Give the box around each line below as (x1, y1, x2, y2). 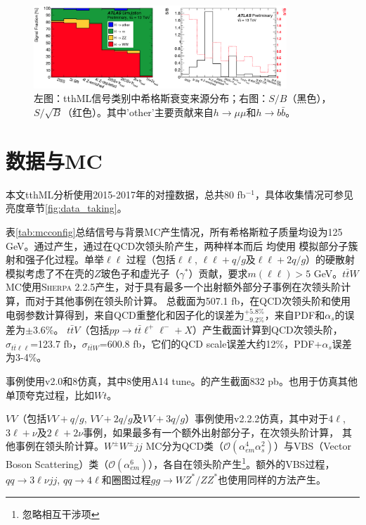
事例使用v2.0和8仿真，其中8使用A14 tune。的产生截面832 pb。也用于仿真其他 (6, 373, 358, 388)
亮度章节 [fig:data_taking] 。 (6, 201, 127, 215)
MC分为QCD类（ (145, 438, 224, 453)
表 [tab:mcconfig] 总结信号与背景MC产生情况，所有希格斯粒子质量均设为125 (6, 224, 343, 239)
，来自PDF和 (264, 307, 325, 322)
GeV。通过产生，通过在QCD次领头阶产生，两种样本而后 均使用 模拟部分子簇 (6, 238, 358, 253)
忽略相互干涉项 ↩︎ (22, 506, 100, 521)
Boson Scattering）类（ (6, 456, 109, 471)
